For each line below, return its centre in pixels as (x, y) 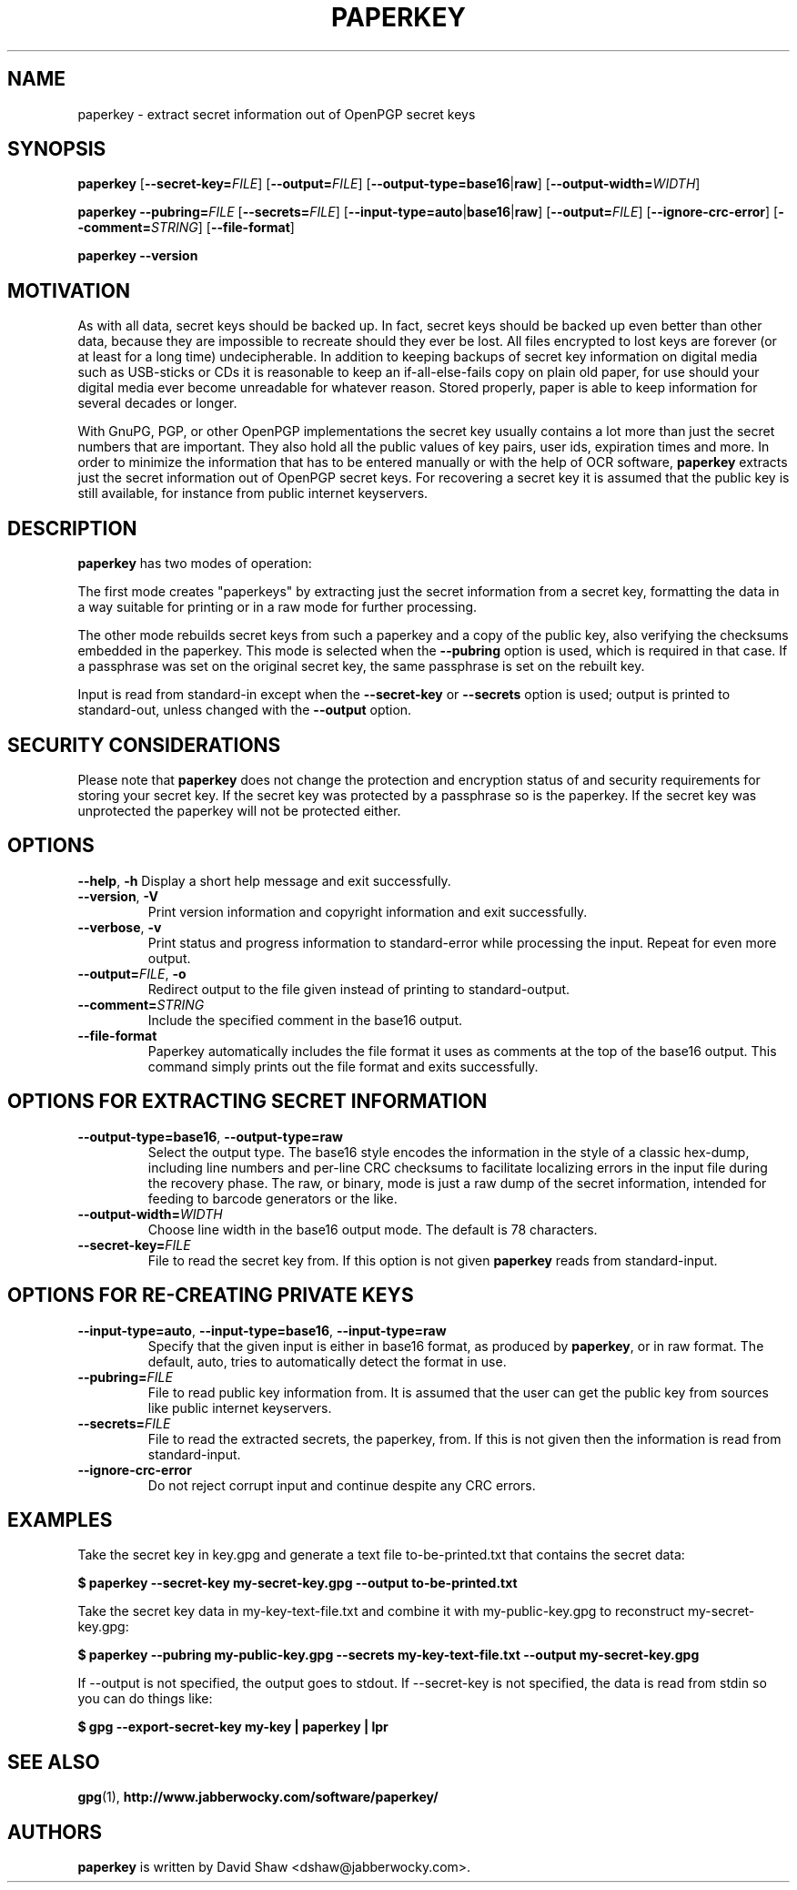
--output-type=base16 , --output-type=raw (210, 1136)
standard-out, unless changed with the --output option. (245, 710)
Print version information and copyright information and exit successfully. (368, 911)
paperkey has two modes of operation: (195, 564)
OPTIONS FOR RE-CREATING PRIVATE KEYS (211, 1296)
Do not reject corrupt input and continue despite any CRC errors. (342, 1485)
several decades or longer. (157, 403)
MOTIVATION (69, 290)
